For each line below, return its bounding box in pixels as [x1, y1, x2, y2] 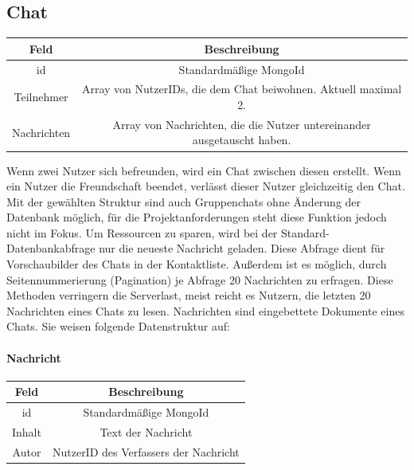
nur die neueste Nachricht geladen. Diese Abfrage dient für [99, 240, 385, 257]
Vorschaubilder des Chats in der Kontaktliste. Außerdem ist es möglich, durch [6, 256, 387, 272]
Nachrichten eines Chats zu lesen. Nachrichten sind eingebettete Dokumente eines [6, 302, 404, 319]
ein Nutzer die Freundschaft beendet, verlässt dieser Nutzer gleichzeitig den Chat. [6, 178, 405, 194]
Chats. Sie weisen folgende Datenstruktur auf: [6, 318, 230, 335]
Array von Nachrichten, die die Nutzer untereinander [112, 116, 371, 132]
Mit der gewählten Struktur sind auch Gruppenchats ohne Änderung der [6, 193, 361, 210]
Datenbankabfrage [6, 240, 96, 257]
